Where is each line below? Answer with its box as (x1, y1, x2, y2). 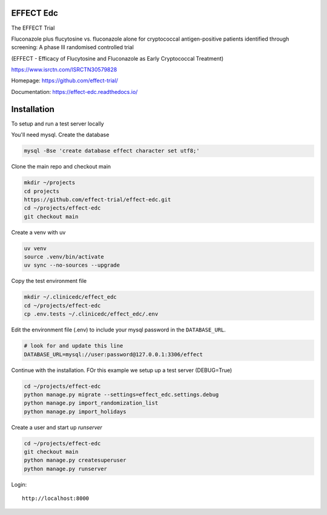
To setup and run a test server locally (11, 120, 104, 127)
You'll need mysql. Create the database (11, 131, 110, 139)
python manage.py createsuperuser (24, 457, 127, 463)
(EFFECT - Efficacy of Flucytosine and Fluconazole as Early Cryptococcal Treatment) (11, 55, 224, 62)
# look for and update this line (24, 342, 124, 350)
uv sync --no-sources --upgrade (24, 262, 121, 269)
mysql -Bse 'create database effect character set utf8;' (24, 147, 200, 154)
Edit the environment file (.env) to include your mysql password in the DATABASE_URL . (11, 326, 226, 333)
